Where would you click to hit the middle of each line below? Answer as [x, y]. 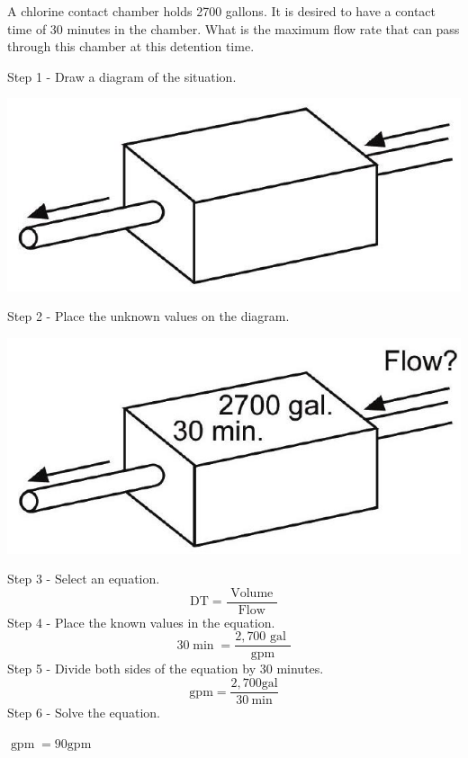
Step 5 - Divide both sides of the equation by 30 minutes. [166, 669]
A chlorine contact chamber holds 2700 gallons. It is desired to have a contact [221, 11]
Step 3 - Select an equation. [84, 579]
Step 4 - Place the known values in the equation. [141, 622]
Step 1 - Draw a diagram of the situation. [122, 76]
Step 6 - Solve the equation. [84, 713]
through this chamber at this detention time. [131, 46]
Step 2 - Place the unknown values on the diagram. [148, 316]
